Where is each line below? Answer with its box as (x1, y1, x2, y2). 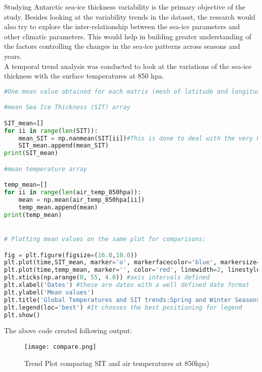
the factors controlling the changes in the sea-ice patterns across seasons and (4, 41, 240, 51)
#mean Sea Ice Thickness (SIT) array (4, 104, 130, 111)
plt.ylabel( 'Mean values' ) (4, 288, 94, 296)
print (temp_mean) (4, 211, 62, 218)
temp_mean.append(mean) (18, 204, 98, 211)
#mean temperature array (4, 165, 87, 173)
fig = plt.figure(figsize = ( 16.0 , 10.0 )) (4, 251, 138, 259)
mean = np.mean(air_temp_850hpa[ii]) (18, 196, 145, 204)
